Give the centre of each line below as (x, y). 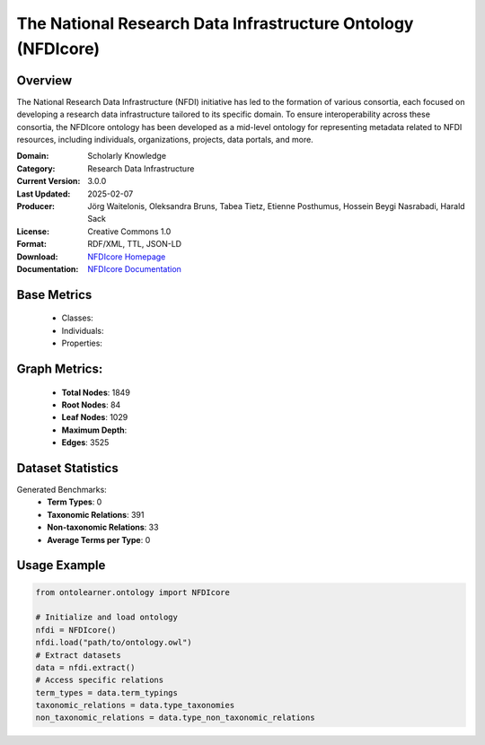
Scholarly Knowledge (127, 156)
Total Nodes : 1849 (96, 392)
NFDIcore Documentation (134, 268)
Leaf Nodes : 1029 (95, 417)
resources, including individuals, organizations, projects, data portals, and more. (165, 140)
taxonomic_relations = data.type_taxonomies (135, 706)
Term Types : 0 (75, 502)
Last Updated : (44, 194)
